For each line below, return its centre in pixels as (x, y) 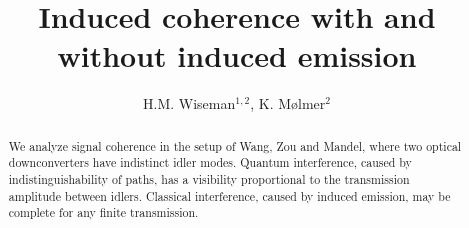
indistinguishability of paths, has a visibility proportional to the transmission (209, 179)
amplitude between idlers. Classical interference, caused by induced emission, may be (229, 195)
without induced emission (237, 55)
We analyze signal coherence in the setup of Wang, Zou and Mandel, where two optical (235, 145)
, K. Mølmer (288, 103)
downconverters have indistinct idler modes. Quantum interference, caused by (210, 162)
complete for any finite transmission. (103, 212)
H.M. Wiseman (189, 103)
